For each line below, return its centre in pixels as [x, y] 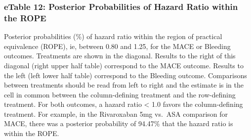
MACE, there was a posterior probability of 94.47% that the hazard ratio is [119, 123]
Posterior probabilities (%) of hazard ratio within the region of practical [113, 36]
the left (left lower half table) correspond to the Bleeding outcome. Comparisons [125, 75]
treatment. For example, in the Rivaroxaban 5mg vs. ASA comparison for [116, 114]
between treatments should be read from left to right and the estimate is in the [124, 85]
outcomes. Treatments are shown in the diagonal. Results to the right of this [120, 56]
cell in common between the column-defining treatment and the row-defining [120, 94]
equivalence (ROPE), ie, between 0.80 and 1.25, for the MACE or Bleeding [117, 46]
